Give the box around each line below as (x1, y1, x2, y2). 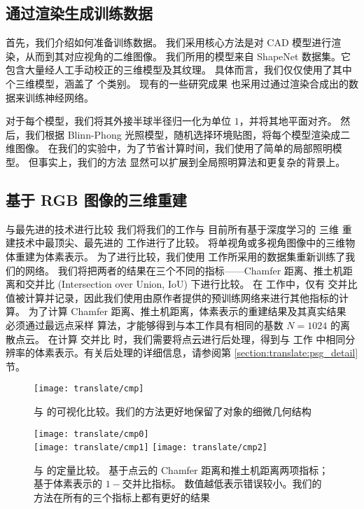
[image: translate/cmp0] (34, 428, 149, 439)
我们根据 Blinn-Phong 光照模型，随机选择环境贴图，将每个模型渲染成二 (24, 127, 351, 141)
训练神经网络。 (24, 90, 94, 104)
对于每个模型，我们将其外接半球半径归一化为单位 (6, 113, 231, 128)
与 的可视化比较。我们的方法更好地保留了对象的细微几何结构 (34, 403, 311, 418)
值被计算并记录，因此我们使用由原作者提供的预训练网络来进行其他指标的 (6, 290, 339, 305)
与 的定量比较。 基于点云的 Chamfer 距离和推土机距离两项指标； (34, 462, 329, 477)
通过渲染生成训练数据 (6, 2, 153, 24)
